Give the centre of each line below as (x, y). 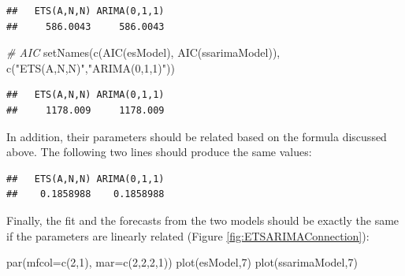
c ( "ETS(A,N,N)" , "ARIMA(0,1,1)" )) (91, 67)
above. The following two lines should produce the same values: (159, 152)
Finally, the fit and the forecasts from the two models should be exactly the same (203, 220)
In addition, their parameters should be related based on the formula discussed (197, 136)
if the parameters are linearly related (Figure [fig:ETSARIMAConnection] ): (188, 235)
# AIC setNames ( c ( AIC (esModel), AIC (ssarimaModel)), (143, 52)
